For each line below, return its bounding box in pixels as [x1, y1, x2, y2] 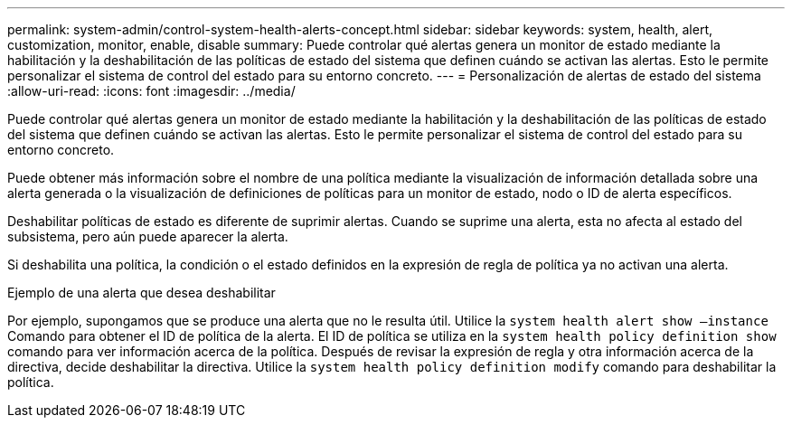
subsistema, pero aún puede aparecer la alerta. [7, 229, 288, 244]
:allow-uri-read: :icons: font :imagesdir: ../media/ [7, 83, 296, 99]
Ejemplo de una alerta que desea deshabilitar [7, 285, 276, 300]
